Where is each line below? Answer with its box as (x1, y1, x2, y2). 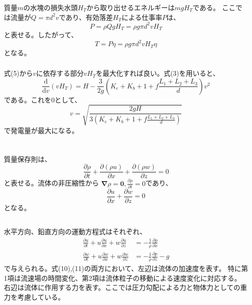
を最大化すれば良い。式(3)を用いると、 (95, 68, 220, 78)
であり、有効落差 (59, 12, 113, 22)
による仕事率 (121, 12, 162, 22)
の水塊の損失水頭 (23, 2, 78, 12)
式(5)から (4, 68, 33, 78)
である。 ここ (192, 2, 236, 12)
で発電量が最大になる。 (4, 125, 79, 135)
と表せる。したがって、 (4, 30, 78, 40)
